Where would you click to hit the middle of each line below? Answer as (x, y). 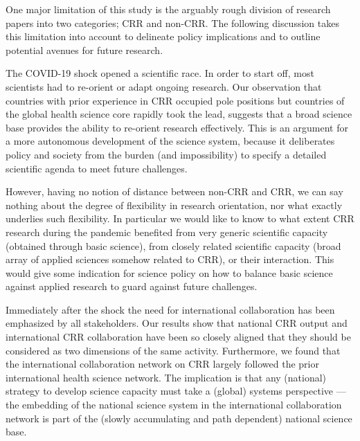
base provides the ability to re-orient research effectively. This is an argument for (177, 127)
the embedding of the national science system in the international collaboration (174, 405)
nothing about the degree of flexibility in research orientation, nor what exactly (174, 205)
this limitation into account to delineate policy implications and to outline (163, 36)
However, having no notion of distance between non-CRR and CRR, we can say (174, 191)
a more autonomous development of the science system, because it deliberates (170, 141)
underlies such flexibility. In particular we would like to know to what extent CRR (180, 218)
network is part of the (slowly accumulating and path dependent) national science (179, 418)
